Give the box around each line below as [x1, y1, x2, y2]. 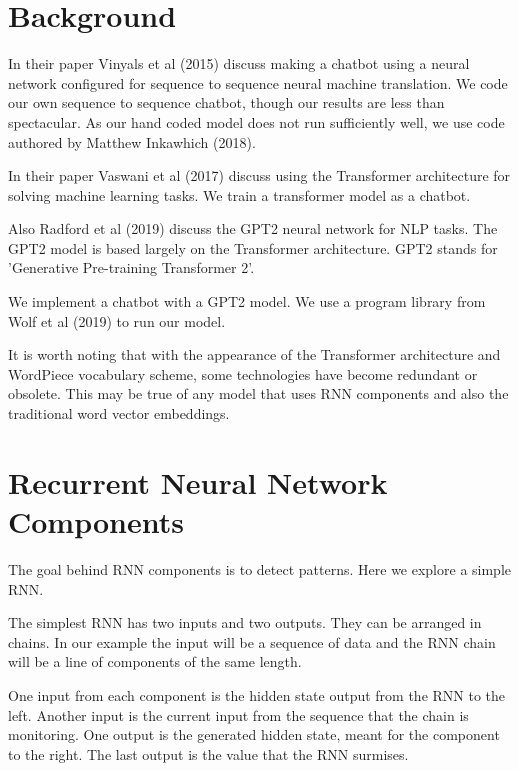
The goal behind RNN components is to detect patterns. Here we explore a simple [8, 558, 512, 579]
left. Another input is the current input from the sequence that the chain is [8, 704, 469, 725]
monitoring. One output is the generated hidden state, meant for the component [8, 724, 500, 745]
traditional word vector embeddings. [8, 403, 230, 424]
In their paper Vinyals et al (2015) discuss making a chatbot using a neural [8, 53, 470, 74]
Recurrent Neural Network [8, 461, 388, 502]
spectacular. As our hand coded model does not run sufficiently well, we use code [8, 111, 505, 132]
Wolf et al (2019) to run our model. [8, 310, 226, 331]
